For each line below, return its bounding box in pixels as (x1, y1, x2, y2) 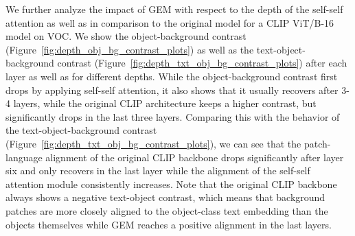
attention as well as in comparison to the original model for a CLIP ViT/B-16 (5, 15, 334, 29)
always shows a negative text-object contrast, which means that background (5, 190, 325, 204)
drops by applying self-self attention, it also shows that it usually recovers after (5, 82, 339, 97)
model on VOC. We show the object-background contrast (5, 29, 247, 43)
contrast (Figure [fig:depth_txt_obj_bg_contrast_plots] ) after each (57, 56, 347, 70)
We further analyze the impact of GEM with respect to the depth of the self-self (5, 2, 343, 16)
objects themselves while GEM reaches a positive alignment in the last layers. (5, 217, 332, 231)
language (5, 150, 43, 164)
